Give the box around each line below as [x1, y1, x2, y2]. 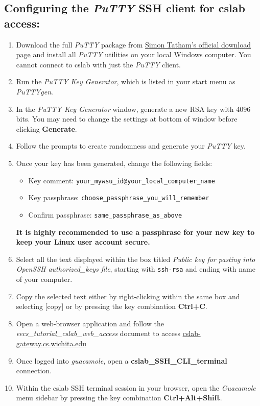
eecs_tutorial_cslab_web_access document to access [16, 328, 180, 339]
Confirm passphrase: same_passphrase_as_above [28, 209, 182, 220]
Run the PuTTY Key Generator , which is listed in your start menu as [16, 76, 235, 87]
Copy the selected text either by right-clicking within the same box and [16, 291, 240, 301]
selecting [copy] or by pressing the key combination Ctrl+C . [16, 301, 207, 312]
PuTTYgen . [16, 86, 53, 97]
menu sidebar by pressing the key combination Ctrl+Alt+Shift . [16, 392, 222, 403]
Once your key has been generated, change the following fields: [16, 157, 212, 168]
